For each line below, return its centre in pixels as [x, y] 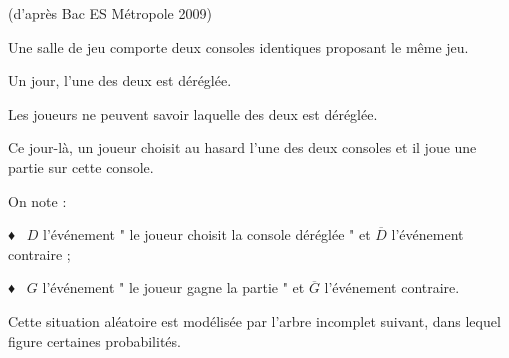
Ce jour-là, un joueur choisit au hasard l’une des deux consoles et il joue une [242, 147]
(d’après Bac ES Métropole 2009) [110, 13]
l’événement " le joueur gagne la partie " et [173, 287]
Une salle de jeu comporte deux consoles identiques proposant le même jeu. [238, 46]
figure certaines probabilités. [94, 340]
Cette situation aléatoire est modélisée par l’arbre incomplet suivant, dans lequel [254, 320]
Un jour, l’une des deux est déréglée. [120, 80]
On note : [37, 200]
